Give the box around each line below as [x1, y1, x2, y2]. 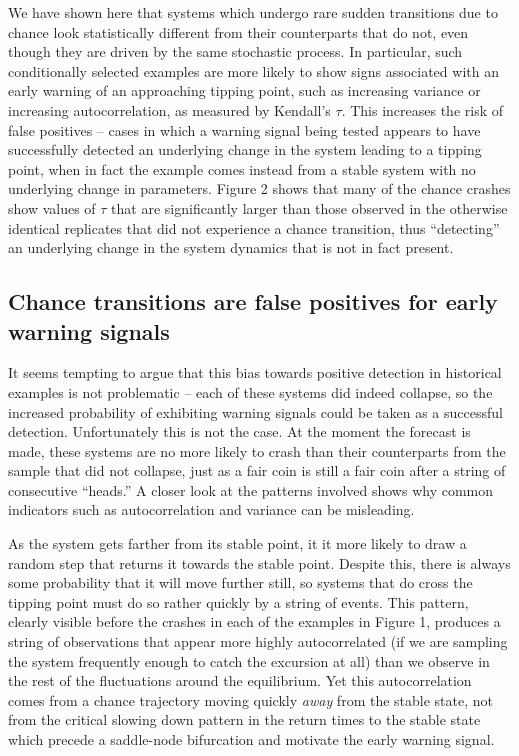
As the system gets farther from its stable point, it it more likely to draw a [8, 533, 467, 554]
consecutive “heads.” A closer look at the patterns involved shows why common [8, 479, 494, 500]
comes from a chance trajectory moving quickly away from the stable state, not [8, 689, 493, 710]
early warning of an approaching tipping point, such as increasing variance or [8, 80, 481, 101]
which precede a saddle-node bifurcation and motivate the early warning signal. [8, 729, 495, 749]
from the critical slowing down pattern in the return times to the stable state [8, 709, 481, 730]
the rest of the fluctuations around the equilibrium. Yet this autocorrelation [8, 670, 472, 691]
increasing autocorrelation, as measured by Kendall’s [8, 99, 331, 120]
